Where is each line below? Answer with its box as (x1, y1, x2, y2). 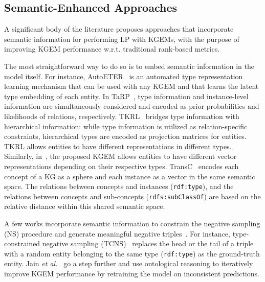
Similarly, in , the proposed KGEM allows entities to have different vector (4, 151, 237, 161)
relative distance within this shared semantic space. (4, 201, 165, 212)
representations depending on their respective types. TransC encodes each (4, 160, 239, 171)
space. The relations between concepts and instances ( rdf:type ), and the (4, 181, 234, 192)
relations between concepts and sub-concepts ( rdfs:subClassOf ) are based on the (4, 191, 261, 201)
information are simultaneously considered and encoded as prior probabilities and (4, 101, 259, 111)
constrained (4, 238, 40, 249)
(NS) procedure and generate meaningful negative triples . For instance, (4, 228, 230, 239)
